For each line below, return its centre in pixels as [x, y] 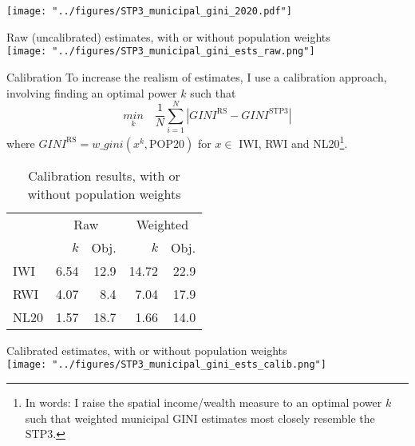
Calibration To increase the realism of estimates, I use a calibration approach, [197, 76]
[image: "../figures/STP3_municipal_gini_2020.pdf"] [149, 11]
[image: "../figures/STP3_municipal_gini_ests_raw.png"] [161, 52]
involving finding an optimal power [92, 92]
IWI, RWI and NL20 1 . [293, 142]
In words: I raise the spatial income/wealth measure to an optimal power [204, 402]
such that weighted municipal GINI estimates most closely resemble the [200, 418]
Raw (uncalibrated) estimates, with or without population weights [168, 36]
